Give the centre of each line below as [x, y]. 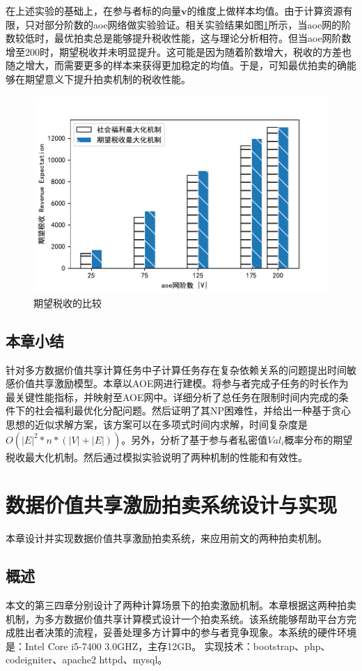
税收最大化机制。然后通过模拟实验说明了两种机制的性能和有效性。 [157, 457]
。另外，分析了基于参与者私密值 [195, 439]
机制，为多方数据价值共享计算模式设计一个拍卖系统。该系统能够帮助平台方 [176, 618]
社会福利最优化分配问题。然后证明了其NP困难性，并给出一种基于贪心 [193, 410]
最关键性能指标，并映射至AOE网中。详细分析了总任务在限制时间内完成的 [172, 397]
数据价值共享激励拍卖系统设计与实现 [172, 505]
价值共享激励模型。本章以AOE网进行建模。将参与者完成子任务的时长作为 [182, 383]
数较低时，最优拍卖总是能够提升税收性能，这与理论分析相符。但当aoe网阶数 [179, 38]
